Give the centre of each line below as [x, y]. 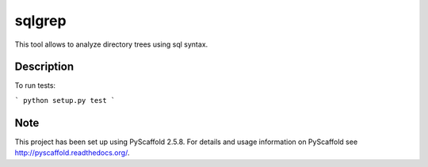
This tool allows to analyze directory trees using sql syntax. [111, 44]
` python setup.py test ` [65, 100]
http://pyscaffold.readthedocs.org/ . [72, 153]
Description [44, 67]
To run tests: [35, 85]
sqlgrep [40, 21]
